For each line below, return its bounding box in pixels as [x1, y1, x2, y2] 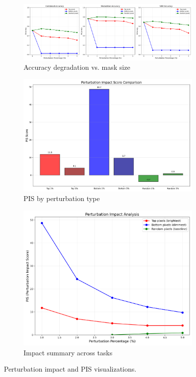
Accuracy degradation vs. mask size [24, 62, 130, 72]
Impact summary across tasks [24, 347, 113, 357]
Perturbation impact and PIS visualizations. [4, 364, 137, 374]
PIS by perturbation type [24, 193, 100, 203]
